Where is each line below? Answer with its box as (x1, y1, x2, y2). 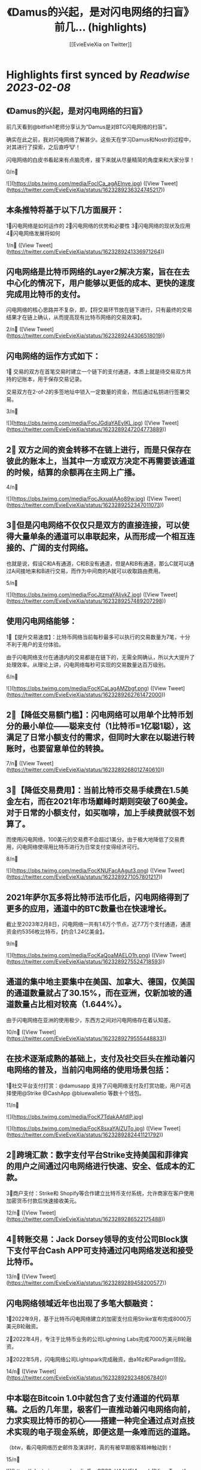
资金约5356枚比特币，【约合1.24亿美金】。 (6, 928, 108, 936)
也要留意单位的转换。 (29, 744, 109, 754)
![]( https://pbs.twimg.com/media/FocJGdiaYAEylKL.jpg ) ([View (6, 419, 160, 426)
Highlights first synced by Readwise (6, 68, 190, 82)
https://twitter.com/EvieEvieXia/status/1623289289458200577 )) (8, 1279, 167, 1286)
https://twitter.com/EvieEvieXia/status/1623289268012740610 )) (8, 766, 165, 774)
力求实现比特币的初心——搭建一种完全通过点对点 (6, 1415, 187, 1426)
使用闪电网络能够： (6, 616, 77, 627)
